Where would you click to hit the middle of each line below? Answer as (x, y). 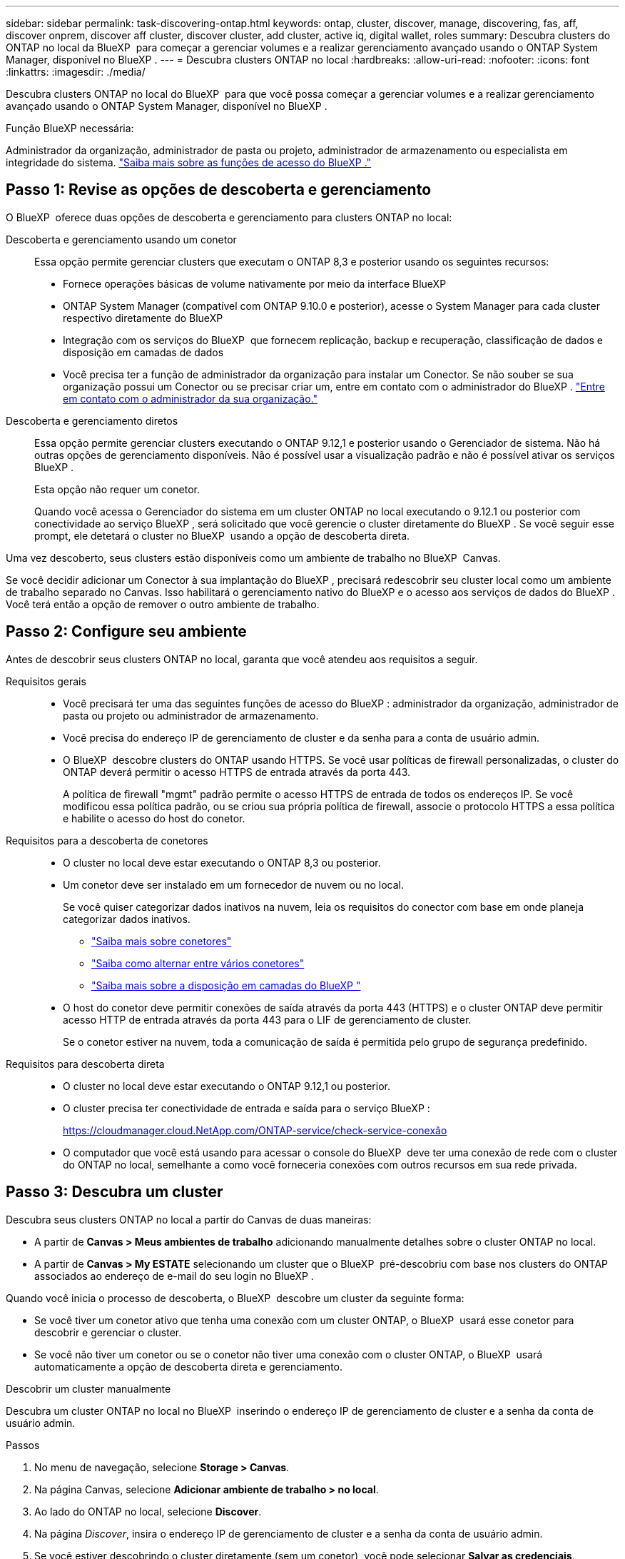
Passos (23, 1445)
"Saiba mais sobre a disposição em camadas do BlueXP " (226, 985)
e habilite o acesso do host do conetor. (154, 818)
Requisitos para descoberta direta (85, 1064)
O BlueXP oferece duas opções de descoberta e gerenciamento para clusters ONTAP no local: (229, 217)
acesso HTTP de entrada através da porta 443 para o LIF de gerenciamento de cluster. (267, 1019)
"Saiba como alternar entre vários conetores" (198, 963)
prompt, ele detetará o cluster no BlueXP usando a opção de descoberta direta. (222, 535)
